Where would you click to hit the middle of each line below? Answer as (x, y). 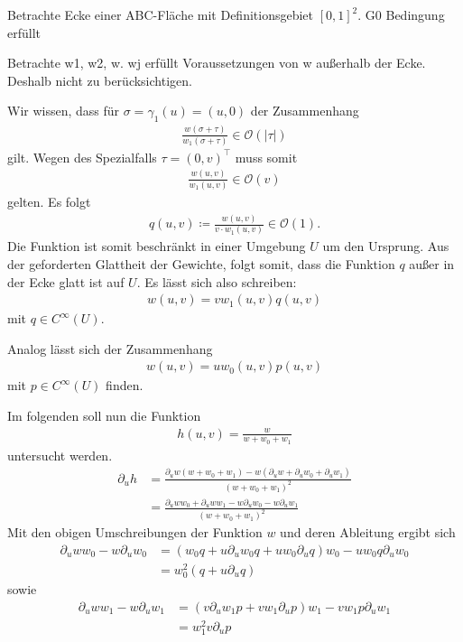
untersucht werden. (60, 455)
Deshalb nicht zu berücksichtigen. (100, 80)
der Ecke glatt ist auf (66, 281)
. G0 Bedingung (401, 14)
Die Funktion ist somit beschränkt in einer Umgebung (157, 246)
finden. (125, 385)
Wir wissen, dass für (64, 111)
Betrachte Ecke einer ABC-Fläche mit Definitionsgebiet (161, 14)
